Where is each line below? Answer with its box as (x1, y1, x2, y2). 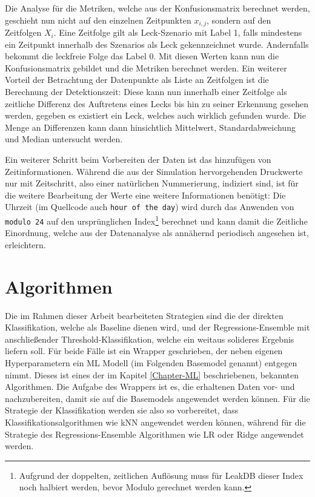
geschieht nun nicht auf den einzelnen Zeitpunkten (5, 13, 191, 26)
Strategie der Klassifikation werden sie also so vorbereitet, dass (5, 404, 239, 416)
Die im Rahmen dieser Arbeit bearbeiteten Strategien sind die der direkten (5, 309, 283, 321)
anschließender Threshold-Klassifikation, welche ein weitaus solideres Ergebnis (5, 332, 294, 345)
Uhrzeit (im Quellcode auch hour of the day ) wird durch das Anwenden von (5, 200, 294, 213)
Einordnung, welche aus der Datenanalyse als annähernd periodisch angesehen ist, (5, 226, 309, 239)
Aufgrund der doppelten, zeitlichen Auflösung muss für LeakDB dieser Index (19, 469, 303, 481)
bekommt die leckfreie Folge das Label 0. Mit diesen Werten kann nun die (5, 50, 279, 62)
